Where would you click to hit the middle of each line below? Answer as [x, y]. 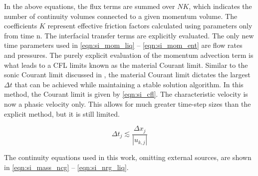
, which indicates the [220, 6]
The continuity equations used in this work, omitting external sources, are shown [128, 157]
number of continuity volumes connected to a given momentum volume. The [121, 16]
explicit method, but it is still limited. [62, 113]
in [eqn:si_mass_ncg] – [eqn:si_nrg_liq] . [66, 167]
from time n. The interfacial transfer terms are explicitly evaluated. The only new [129, 35]
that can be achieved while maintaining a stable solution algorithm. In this [129, 84]
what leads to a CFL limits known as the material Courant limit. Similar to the [126, 65]
